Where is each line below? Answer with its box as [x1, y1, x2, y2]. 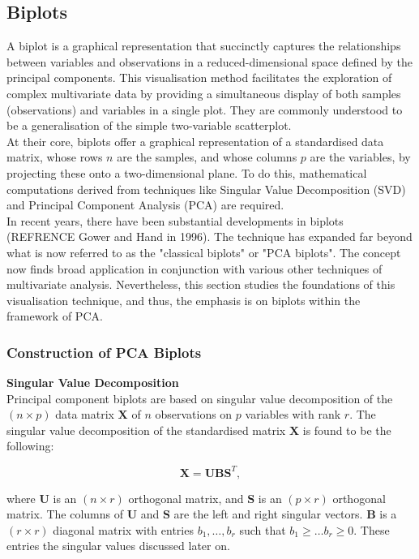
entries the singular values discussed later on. [6, 537, 230, 554]
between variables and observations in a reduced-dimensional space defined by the [6, 53, 413, 70]
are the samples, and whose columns [117, 148, 297, 166]
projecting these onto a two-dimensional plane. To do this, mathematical [6, 164, 367, 181]
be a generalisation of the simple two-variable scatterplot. [6, 117, 292, 134]
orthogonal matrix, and [128, 489, 244, 506]
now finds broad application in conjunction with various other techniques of [6, 260, 383, 277]
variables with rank [245, 406, 341, 423]
